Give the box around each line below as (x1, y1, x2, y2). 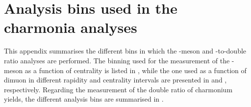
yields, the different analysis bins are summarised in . (4, 94, 164, 104)
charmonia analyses (4, 17, 137, 37)
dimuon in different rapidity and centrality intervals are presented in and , (4, 75, 227, 85)
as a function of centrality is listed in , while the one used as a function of (25, 65, 247, 75)
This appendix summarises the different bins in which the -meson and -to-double (4, 46, 247, 56)
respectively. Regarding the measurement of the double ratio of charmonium (4, 84, 233, 94)
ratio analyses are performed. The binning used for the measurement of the (4, 55, 230, 65)
